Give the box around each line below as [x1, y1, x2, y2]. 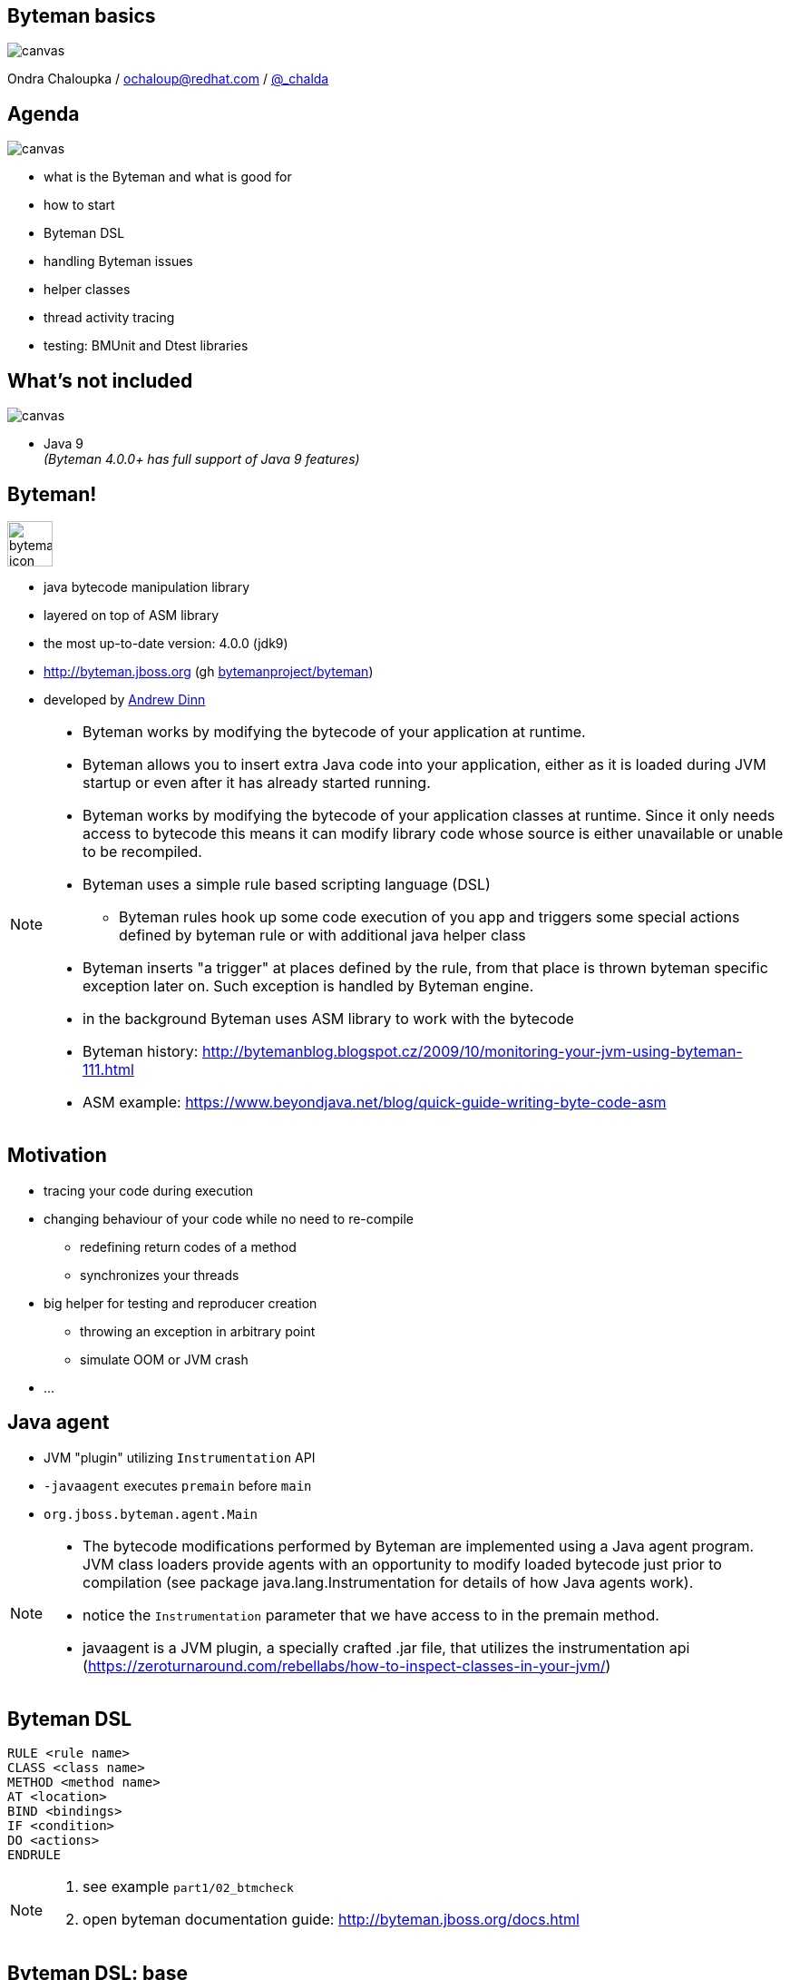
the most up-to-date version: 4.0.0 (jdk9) [44, 635, 288, 651]
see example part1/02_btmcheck [83, 1877, 294, 1896]
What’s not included [7, 369, 193, 392]
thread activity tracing [44, 310, 175, 326]
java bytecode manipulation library [44, 578, 249, 595]
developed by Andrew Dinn [44, 691, 206, 707]
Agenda [7, 102, 80, 125]
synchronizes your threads [80, 1266, 239, 1283]
